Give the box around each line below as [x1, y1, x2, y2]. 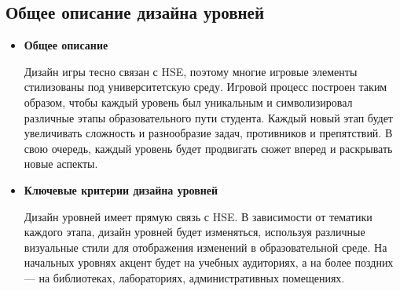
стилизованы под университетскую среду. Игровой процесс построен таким [24, 78, 387, 95]
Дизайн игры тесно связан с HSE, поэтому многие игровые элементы [24, 63, 358, 79]
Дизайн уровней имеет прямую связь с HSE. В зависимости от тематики [24, 208, 372, 224]
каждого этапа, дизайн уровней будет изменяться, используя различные [24, 224, 365, 240]
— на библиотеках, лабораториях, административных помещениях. [24, 269, 345, 286]
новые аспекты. [24, 155, 98, 172]
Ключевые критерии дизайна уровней [24, 181, 218, 198]
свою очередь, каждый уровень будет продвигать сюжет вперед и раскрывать [24, 140, 393, 156]
